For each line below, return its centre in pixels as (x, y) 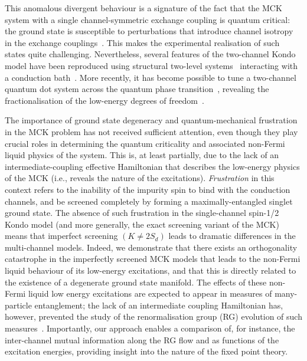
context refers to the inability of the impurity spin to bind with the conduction (148, 189)
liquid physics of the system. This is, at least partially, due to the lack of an (142, 155)
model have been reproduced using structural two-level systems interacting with (151, 65)
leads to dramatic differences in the (232, 236)
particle (18, 305)
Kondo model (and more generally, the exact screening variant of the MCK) (142, 224)
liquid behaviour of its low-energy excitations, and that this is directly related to (151, 270)
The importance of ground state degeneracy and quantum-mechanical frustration (151, 120)
